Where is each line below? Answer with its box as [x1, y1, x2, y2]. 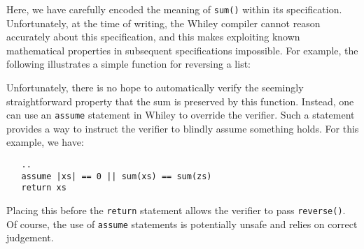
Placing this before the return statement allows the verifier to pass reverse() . [6, 203, 346, 218]
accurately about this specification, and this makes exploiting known [6, 29, 300, 44]
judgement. [6, 230, 54, 245]
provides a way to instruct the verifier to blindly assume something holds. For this [6, 121, 359, 135]
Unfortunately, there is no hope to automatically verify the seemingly [6, 80, 304, 95]
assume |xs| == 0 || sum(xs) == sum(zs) [21, 171, 212, 181]
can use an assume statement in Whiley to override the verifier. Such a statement [6, 107, 355, 122]
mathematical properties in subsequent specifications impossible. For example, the [6, 43, 358, 57]
